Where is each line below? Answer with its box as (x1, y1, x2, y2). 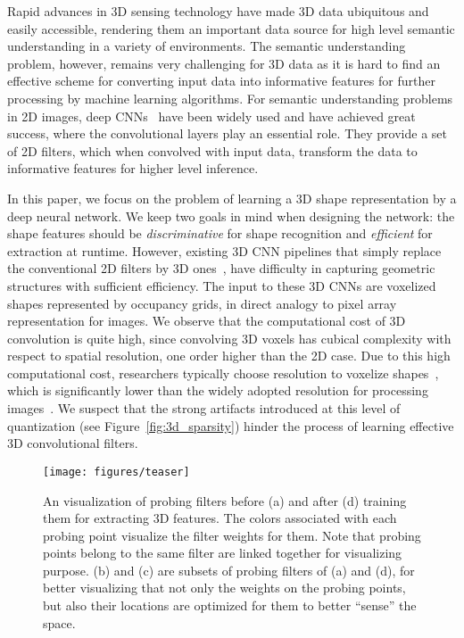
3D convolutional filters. (7, 434, 138, 452)
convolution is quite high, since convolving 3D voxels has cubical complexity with (7, 328, 452, 347)
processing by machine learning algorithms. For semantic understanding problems (7, 88, 453, 107)
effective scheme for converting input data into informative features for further (7, 71, 435, 90)
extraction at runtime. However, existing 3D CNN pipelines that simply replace (7, 241, 442, 260)
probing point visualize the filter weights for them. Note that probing (43, 526, 421, 544)
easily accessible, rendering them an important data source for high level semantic (7, 19, 455, 37)
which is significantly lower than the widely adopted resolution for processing (7, 381, 428, 400)
